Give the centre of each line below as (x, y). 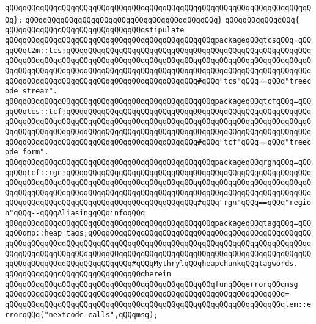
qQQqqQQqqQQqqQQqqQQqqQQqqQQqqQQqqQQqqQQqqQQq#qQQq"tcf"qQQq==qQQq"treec (158, 142)
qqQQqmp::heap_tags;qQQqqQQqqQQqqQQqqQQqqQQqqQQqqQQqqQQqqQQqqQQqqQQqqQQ (158, 233)
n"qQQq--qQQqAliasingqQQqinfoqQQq (75, 213)
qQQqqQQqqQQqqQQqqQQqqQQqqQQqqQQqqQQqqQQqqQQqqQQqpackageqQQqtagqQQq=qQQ (158, 223)
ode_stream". (31, 91)
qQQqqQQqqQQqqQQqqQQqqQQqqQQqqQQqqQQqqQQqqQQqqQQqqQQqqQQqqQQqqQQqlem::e (158, 305)
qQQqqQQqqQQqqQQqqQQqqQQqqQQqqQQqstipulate (95, 30)
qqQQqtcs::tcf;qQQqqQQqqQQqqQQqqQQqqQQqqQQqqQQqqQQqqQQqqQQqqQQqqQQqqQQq (158, 111)
